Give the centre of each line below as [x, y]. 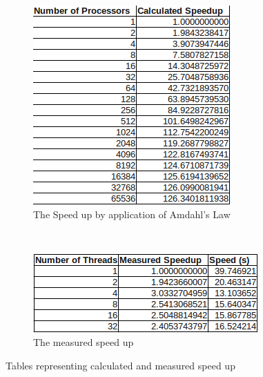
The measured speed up [84, 342]
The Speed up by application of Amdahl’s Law [132, 214]
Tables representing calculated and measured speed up [120, 365]
